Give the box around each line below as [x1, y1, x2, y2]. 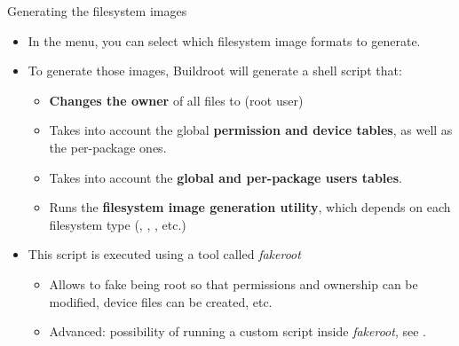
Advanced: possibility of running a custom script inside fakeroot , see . [49, 322, 426, 341]
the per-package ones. [49, 138, 167, 156]
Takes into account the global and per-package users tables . [49, 168, 402, 186]
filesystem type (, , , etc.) [49, 215, 186, 233]
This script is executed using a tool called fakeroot [28, 245, 301, 263]
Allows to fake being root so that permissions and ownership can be [49, 274, 418, 293]
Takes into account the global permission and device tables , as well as [49, 121, 453, 139]
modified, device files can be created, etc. [49, 292, 273, 311]
